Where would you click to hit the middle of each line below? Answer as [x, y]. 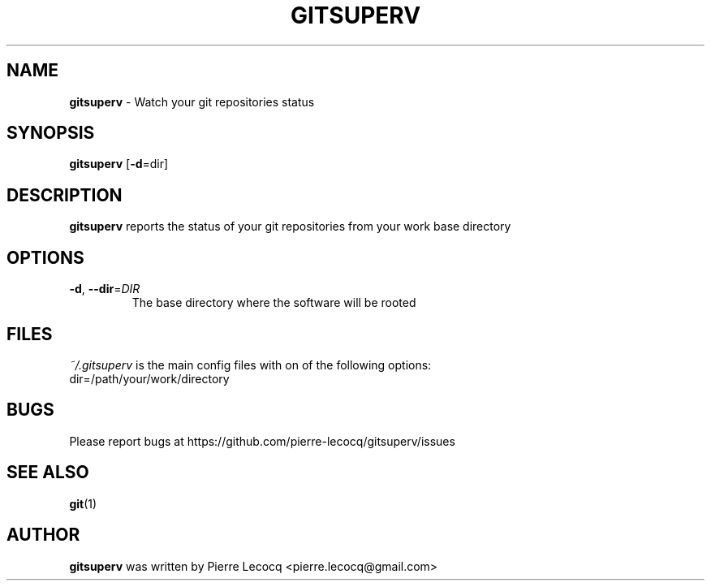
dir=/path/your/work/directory [149, 378]
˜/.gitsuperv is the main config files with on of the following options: [250, 365]
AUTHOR [43, 535]
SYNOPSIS [51, 133]
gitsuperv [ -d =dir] [119, 164]
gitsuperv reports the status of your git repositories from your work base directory [290, 227]
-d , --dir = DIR [105, 289]
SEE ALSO [48, 473]
